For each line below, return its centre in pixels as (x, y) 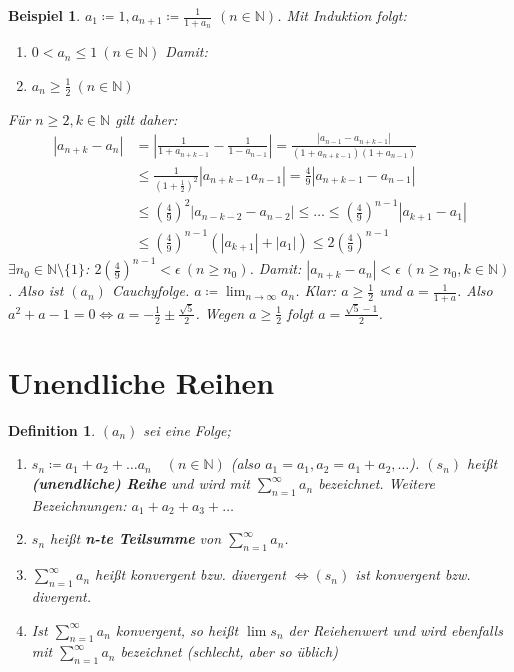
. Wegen (220, 312)
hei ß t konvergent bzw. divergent (190, 574)
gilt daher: (146, 118)
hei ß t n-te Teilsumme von (136, 538)
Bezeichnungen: (79, 504)
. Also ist (36, 290)
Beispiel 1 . (44, 15)
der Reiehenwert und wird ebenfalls (395, 629)
